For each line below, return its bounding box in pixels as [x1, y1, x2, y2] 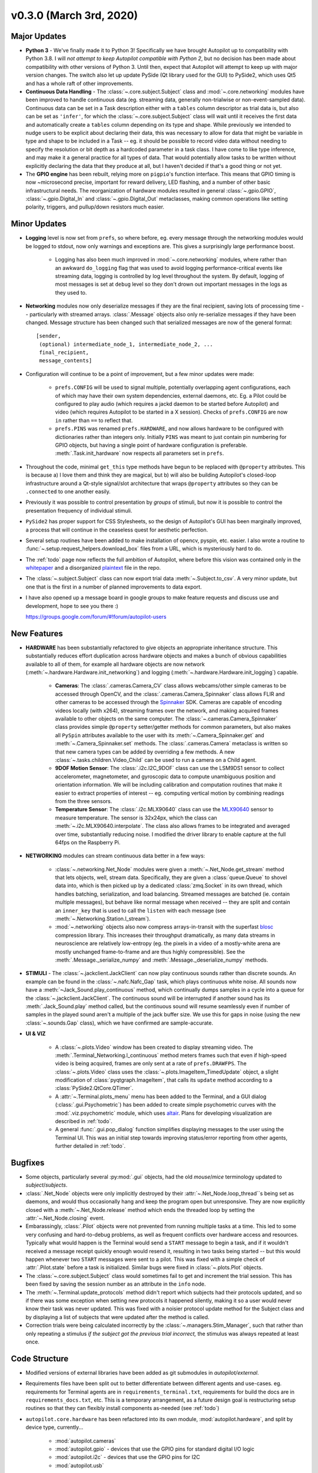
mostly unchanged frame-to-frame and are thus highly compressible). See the [55, 948, 246, 955]
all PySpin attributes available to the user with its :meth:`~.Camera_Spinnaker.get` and [55, 731, 264, 739]
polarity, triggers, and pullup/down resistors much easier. [25, 203, 165, 210]
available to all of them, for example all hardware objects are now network [25, 660, 206, 668]
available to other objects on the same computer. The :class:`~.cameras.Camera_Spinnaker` [55, 715, 278, 722]
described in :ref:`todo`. [55, 1118, 113, 1125]
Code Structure [11, 1353, 69, 1363]
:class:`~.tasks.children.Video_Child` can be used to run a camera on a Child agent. [55, 757, 257, 763]
